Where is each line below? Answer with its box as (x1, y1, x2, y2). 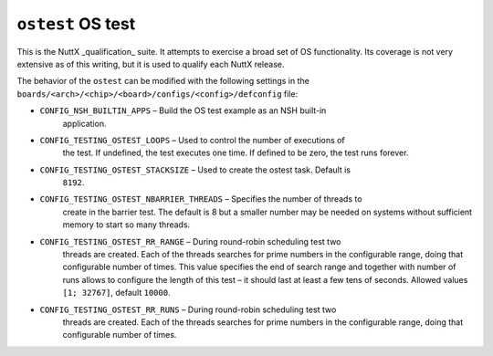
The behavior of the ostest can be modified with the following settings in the (16, 76, 309, 87)
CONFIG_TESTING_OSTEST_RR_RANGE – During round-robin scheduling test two (39, 236, 341, 246)
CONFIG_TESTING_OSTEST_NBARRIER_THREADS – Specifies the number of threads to (39, 194, 362, 204)
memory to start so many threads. (62, 219, 191, 230)
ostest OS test (16, 14, 136, 34)
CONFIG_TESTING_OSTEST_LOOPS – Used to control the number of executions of (39, 134, 346, 145)
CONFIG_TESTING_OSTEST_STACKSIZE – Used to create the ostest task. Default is (39, 164, 351, 175)
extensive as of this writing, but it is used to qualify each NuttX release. (16, 58, 285, 69)
